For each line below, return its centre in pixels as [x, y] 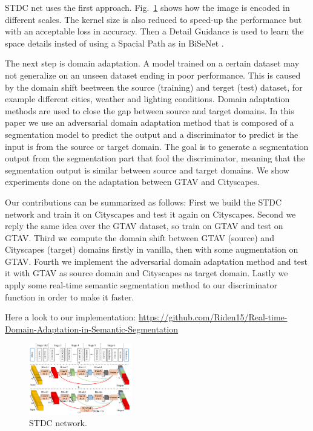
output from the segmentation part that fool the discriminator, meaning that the [155, 158]
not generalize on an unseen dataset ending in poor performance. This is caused [153, 75]
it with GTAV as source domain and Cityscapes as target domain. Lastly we [147, 273]
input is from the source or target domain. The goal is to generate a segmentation [157, 146]
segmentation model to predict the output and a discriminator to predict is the [152, 134]
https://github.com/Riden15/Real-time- [213, 317]
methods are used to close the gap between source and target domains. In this [150, 110]
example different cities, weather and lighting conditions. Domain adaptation [147, 99]
